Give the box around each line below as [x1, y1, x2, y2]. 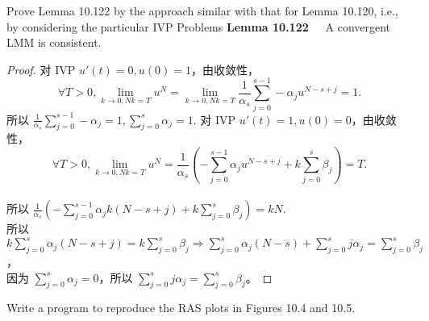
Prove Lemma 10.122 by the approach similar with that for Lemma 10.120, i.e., [6, 2, 398, 19]
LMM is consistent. [6, 34, 102, 51]
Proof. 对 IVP [6, 60, 76, 77]
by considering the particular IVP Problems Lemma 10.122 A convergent [6, 18, 391, 35]
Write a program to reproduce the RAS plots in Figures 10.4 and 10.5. [6, 299, 356, 316]
